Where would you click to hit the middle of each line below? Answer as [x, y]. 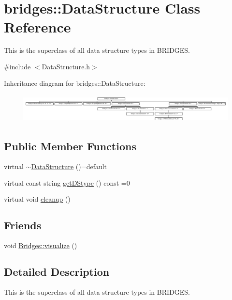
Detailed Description [57, 272]
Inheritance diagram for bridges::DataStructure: [75, 83]
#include [17, 66]
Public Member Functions [70, 146]
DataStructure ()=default [69, 166]
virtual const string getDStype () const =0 [67, 182]
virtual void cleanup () [37, 199]
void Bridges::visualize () [41, 245]
